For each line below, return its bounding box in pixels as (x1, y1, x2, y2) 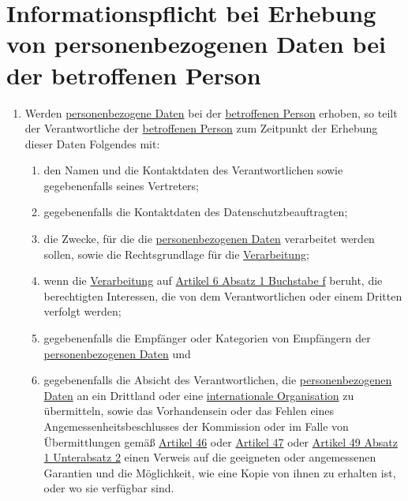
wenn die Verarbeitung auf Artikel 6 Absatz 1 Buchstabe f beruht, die (43, 272, 383, 289)
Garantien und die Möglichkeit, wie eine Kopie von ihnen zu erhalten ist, (43, 464, 396, 480)
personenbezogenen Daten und (43, 345, 191, 361)
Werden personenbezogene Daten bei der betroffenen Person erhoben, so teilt (24, 104, 398, 121)
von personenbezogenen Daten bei (6, 28, 386, 60)
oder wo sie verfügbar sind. (43, 480, 174, 496)
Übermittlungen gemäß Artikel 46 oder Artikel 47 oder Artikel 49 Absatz (43, 433, 398, 450)
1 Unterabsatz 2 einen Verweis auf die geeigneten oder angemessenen (43, 449, 376, 465)
